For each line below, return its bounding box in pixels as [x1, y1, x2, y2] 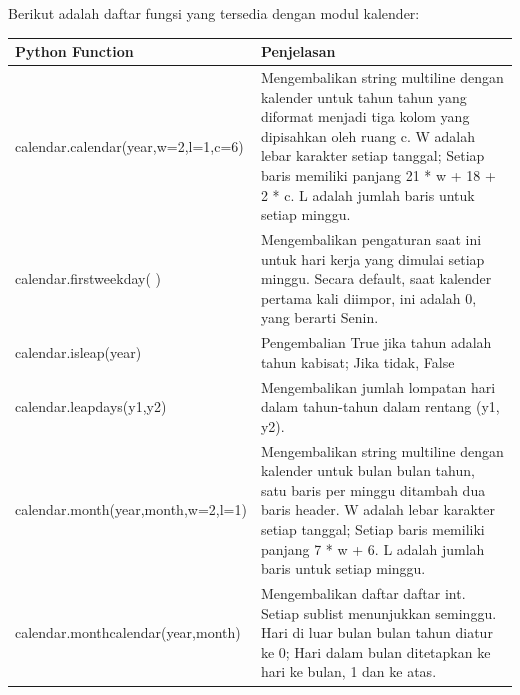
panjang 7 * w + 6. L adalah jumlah [260, 538, 485, 559]
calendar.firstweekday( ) [15, 268, 161, 289]
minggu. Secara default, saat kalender [260, 268, 492, 289]
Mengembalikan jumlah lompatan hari [260, 376, 496, 397]
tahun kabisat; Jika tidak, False [260, 351, 455, 372]
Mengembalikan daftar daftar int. [260, 583, 466, 604]
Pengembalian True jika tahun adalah [260, 332, 492, 353]
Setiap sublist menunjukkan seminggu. [260, 602, 497, 623]
